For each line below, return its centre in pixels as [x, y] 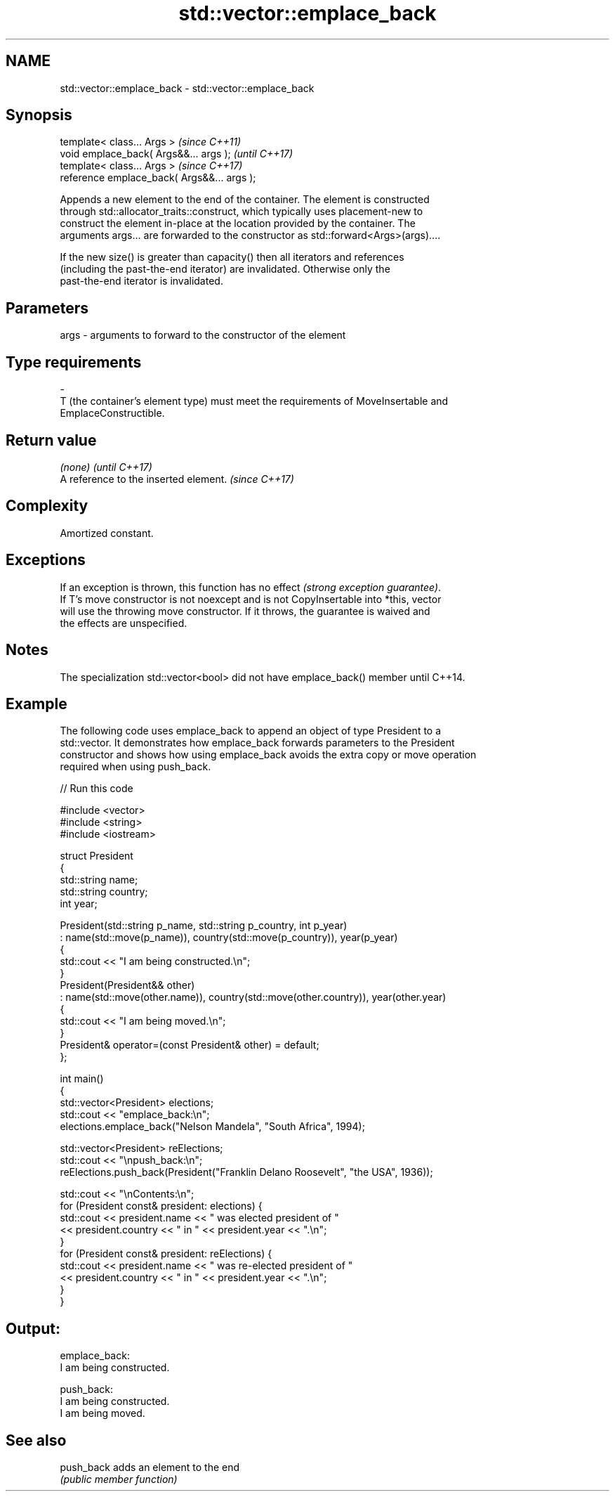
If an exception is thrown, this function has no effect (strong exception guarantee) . [251, 587]
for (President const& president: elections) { [161, 1206]
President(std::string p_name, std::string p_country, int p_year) [204, 926]
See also [36, 1440]
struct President [97, 856]
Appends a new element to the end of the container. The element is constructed [245, 200]
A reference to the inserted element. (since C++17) [177, 479]
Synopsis [39, 115]
